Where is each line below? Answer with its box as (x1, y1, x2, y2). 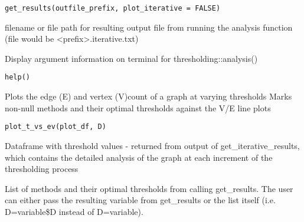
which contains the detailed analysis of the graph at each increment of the (5, 151, 273, 163)
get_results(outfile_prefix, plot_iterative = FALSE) (5, 4, 221, 12)
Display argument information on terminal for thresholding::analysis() (5, 52, 258, 64)
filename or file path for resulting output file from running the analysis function (5, 21, 293, 33)
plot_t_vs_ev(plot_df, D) (5, 122, 106, 131)
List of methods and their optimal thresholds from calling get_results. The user (5, 182, 293, 194)
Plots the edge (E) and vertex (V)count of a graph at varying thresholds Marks (5, 90, 292, 102)
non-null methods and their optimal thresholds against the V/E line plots (5, 101, 271, 114)
